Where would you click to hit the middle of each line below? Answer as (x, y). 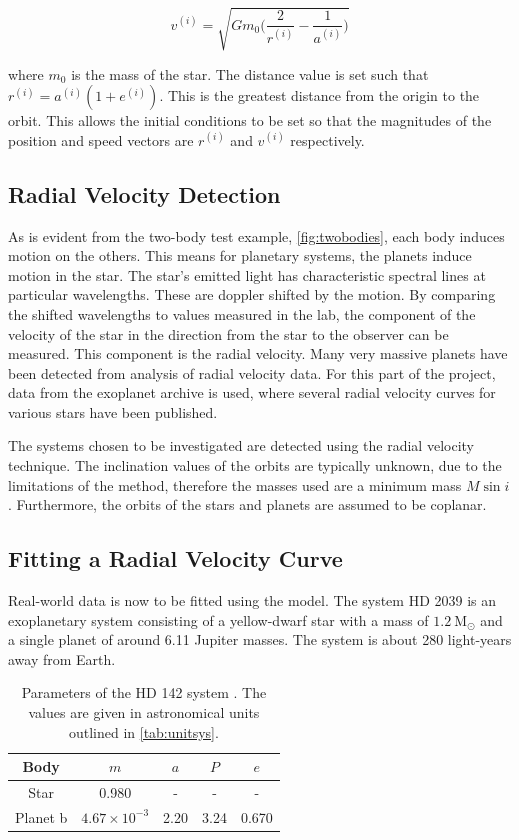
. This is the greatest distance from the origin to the (319, 95)
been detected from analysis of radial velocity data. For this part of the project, (252, 372)
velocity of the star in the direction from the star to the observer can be (228, 333)
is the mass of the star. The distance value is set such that (250, 73)
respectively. (327, 139)
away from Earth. (62, 658)
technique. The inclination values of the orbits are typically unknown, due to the (255, 465)
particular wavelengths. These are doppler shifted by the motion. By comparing (252, 294)
